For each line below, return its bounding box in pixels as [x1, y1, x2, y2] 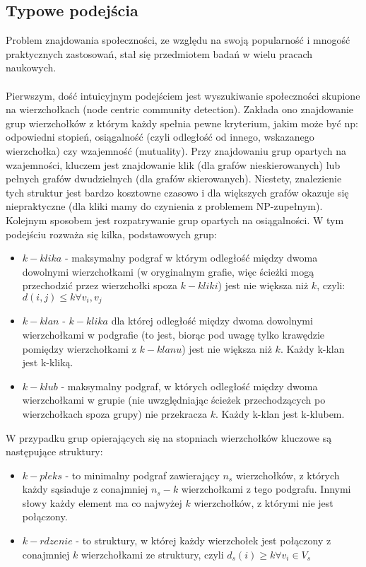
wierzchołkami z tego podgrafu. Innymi [181, 481, 351, 496]
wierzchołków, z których [235, 467, 340, 482]
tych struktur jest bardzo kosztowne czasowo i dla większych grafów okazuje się [6, 185, 349, 199]
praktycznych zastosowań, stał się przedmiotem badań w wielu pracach [6, 46, 313, 61]
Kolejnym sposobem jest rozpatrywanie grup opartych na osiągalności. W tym [6, 212, 344, 227]
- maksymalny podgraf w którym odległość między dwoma [64, 250, 318, 265]
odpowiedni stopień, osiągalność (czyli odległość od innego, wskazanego [6, 129, 314, 144]
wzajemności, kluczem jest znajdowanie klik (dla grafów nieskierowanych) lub [6, 157, 341, 172]
